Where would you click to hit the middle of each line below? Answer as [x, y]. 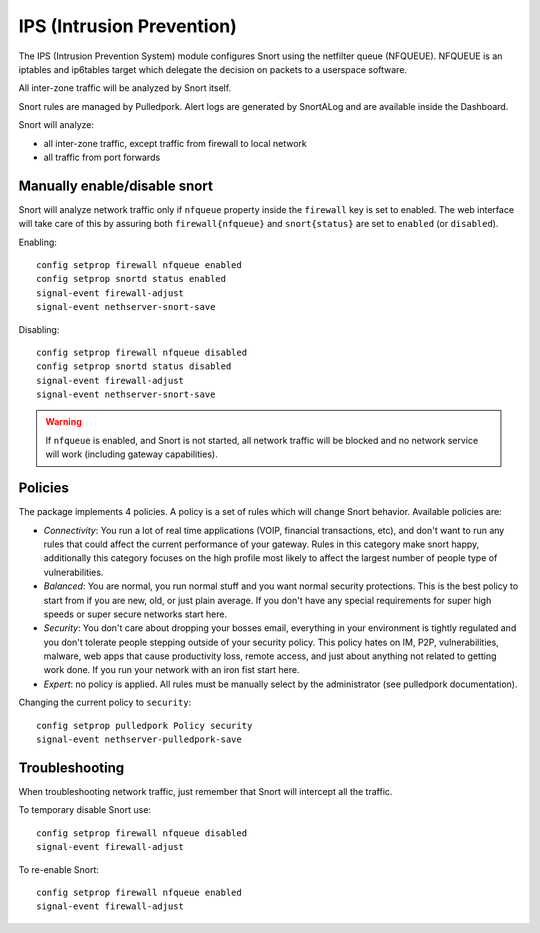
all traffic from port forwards [102, 157]
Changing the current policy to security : [105, 702]
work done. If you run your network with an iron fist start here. [171, 670]
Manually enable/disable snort [116, 185]
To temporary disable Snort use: [85, 810]
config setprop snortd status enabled [131, 279]
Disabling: [39, 329]
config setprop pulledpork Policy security [144, 725]
